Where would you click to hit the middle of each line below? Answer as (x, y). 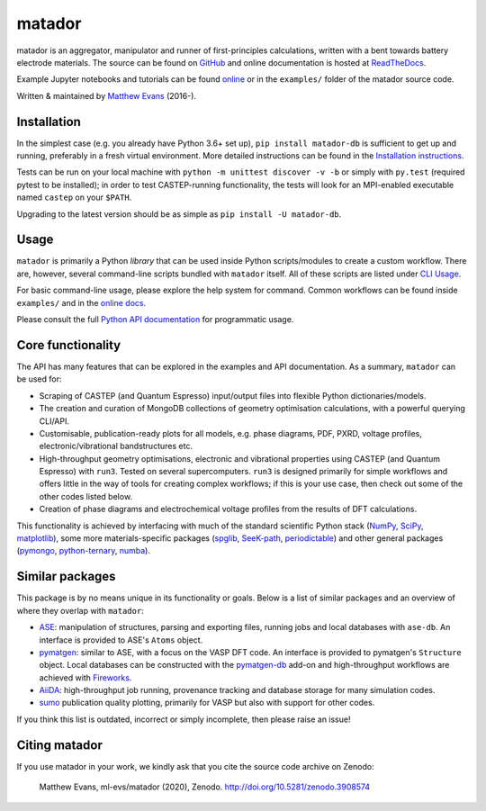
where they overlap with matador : (80, 610)
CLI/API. (54, 421)
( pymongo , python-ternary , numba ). (83, 551)
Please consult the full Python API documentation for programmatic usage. (155, 320)
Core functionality (69, 345)
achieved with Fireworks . (85, 677)
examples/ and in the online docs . (81, 302)
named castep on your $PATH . (74, 197)
